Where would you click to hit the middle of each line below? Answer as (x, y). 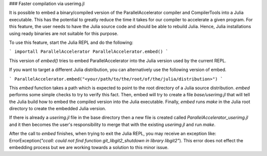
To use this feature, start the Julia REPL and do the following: (71, 42)
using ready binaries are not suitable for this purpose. (64, 33)
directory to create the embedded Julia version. (58, 109)
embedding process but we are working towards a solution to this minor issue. (89, 148)
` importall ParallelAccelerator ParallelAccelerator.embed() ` (89, 52)
